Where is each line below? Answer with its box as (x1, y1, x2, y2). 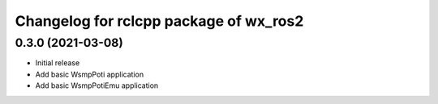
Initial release (35, 58, 80, 68)
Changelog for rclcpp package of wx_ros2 (15, 12, 304, 30)
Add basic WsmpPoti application (35, 69, 144, 79)
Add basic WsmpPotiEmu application (35, 81, 159, 90)
